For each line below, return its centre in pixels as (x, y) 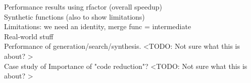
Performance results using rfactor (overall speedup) (83, 7)
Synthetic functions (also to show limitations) (74, 16)
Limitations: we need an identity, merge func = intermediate (98, 26)
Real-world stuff (29, 36)
